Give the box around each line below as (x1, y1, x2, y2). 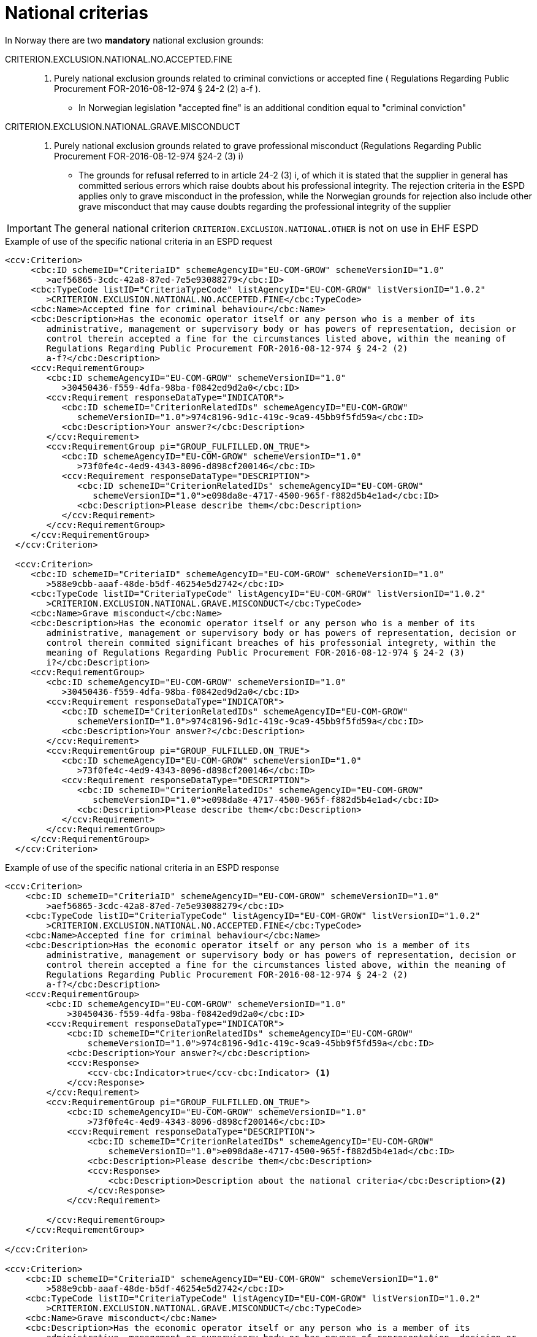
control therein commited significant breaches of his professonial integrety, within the (46, 637, 496, 648)
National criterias (5, 2, 148, 23)
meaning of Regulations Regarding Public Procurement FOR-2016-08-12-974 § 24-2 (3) (46, 647, 465, 657)
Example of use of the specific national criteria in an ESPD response (5, 862, 280, 873)
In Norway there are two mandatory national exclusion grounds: (5, 34, 264, 45)
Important (7, 221, 51, 234)
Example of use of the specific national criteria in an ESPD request (5, 236, 273, 247)
